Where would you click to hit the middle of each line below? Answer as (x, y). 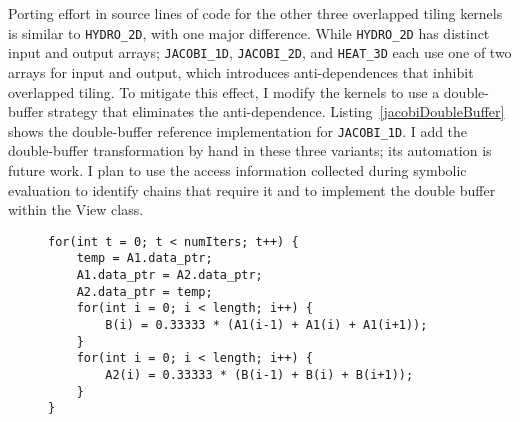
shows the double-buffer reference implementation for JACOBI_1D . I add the (238, 130)
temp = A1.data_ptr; (144, 258)
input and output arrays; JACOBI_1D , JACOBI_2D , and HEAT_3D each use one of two (260, 52)
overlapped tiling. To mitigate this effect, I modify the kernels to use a (224, 91)
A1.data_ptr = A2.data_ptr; (169, 275)
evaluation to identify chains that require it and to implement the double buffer (252, 189)
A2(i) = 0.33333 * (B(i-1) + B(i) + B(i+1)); (259, 374)
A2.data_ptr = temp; (144, 291)
